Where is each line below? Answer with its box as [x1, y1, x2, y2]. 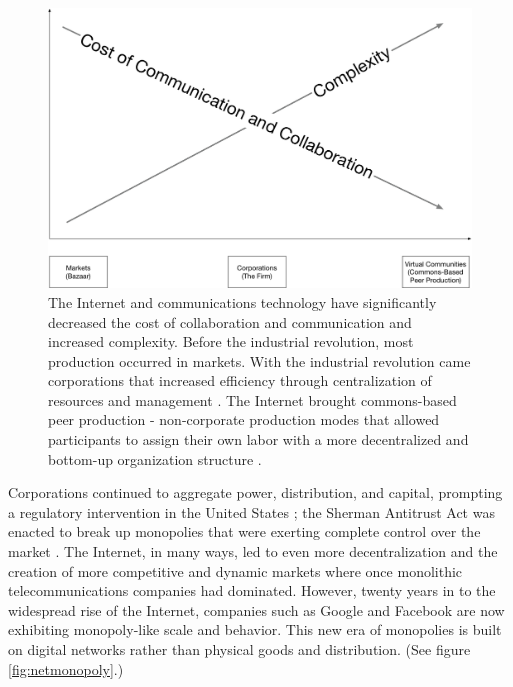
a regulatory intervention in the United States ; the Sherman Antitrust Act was [8, 501, 495, 522]
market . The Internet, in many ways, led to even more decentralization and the [8, 541, 498, 562]
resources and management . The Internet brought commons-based [48, 389, 457, 410]
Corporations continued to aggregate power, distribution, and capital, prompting [8, 482, 503, 503]
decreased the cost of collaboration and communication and [48, 311, 412, 332]
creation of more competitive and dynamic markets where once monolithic [8, 560, 463, 581]
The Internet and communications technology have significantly [48, 291, 437, 312]
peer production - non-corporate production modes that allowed [48, 409, 440, 430]
